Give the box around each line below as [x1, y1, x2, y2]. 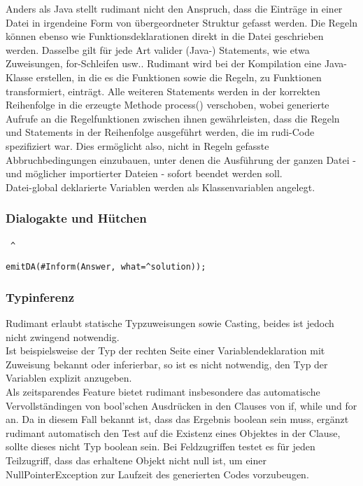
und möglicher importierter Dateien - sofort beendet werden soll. [6, 166, 283, 181]
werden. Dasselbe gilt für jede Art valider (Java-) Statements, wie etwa [6, 42, 310, 57]
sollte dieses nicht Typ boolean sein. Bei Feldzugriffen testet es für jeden [6, 439, 315, 454]
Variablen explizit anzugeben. [6, 370, 132, 385]
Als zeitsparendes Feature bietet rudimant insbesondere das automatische [6, 384, 320, 399]
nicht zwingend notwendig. [6, 329, 120, 344]
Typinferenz [6, 288, 75, 305]
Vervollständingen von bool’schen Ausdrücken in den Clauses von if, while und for [6, 398, 357, 412]
